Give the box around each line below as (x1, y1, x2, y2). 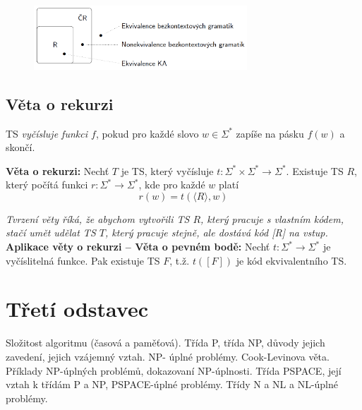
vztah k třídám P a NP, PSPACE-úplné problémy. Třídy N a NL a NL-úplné (6, 377, 339, 392)
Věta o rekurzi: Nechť (6, 163, 109, 178)
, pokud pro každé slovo (95, 126, 199, 140)
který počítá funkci (6, 177, 88, 192)
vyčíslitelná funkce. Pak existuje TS (6, 253, 160, 267)
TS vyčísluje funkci (6, 126, 88, 140)
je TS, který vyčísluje (121, 163, 214, 178)
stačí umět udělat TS (6, 225, 96, 240)
